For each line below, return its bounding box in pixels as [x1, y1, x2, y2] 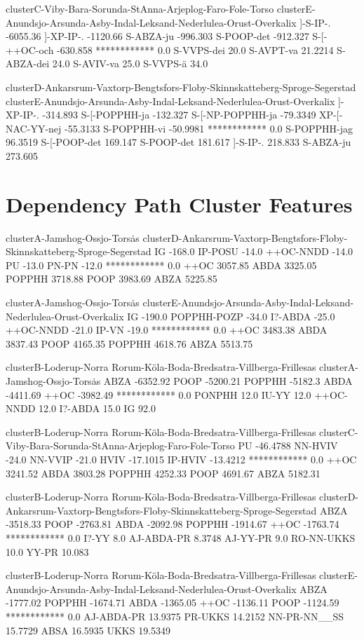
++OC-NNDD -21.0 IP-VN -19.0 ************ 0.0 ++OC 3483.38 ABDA [6, 322, 328, 337]
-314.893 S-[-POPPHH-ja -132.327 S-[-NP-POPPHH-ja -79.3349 [42, 107, 316, 122]
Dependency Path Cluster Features [6, 189, 353, 218]
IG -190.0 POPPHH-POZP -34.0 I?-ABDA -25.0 [127, 308, 335, 323]
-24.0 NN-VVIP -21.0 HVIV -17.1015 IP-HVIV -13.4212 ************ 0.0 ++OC [6, 451, 357, 466]
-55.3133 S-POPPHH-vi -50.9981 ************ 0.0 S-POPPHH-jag [64, 121, 353, 135]
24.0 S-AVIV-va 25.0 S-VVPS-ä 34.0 [52, 56, 208, 71]
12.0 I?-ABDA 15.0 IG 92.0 [39, 401, 156, 416]
